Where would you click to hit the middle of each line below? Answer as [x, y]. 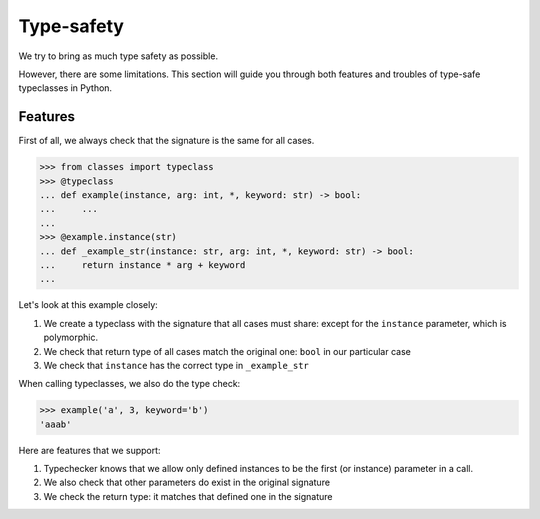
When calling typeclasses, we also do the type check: [129, 384]
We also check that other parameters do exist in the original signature [186, 482]
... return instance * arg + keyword [142, 264]
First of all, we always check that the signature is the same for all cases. [166, 141]
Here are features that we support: [89, 450]
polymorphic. [71, 337]
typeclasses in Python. [65, 88]
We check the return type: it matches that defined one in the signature [188, 496]
